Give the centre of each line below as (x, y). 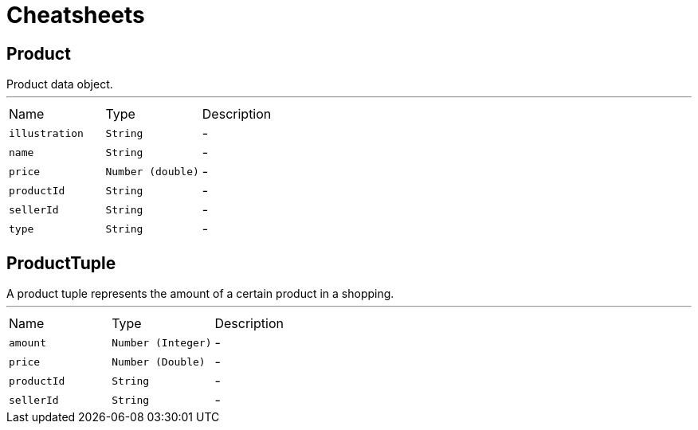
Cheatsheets (76, 15)
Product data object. (60, 84)
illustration (46, 133)
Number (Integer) (162, 342)
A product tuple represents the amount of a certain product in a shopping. (200, 294)
